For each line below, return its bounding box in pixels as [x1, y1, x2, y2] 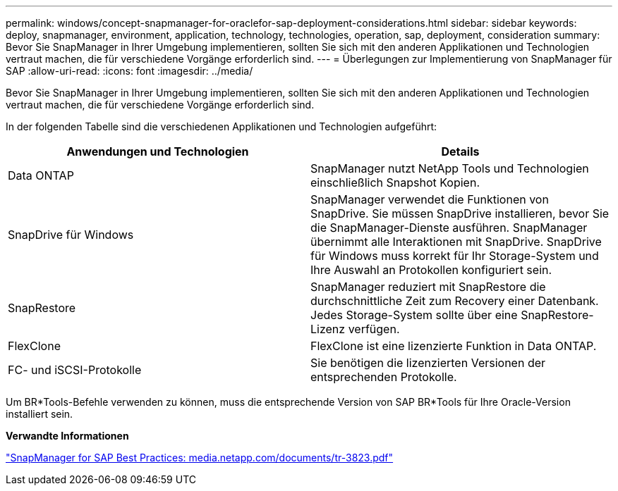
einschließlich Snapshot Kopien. [310, 175, 480, 189]
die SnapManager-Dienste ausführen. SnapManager [310, 220, 588, 235]
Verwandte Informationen [6, 430, 129, 442]
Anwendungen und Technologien [66, 144, 249, 159]
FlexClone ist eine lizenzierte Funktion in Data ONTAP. [310, 339, 597, 353]
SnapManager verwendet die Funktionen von [310, 192, 549, 206]
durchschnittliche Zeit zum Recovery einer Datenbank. [310, 294, 599, 308]
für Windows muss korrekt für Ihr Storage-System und [310, 249, 599, 263]
